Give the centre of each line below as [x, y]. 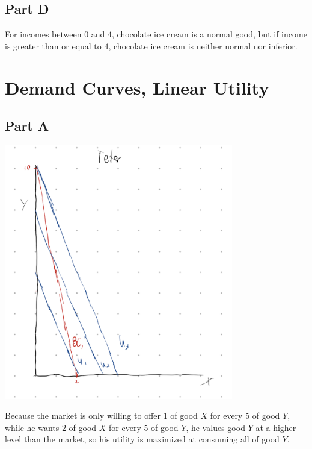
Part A [27, 126]
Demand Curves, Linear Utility [137, 87]
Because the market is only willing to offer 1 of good [101, 416]
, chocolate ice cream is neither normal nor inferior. [203, 46]
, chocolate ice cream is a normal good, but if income [210, 34]
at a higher [276, 427]
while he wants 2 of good [51, 427]
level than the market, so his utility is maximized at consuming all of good [142, 439]
